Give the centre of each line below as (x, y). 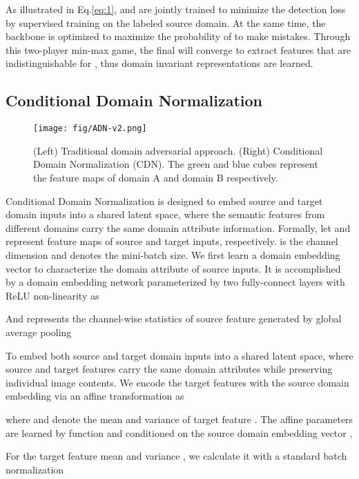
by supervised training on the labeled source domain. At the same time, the (166, 22)
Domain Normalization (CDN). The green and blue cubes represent (176, 164)
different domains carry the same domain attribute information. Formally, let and (178, 227)
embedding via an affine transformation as (95, 396)
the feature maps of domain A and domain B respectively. (156, 178)
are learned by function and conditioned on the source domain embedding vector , (179, 432)
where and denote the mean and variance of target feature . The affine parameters (179, 419)
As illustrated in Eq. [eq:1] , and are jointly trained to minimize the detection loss (176, 9)
